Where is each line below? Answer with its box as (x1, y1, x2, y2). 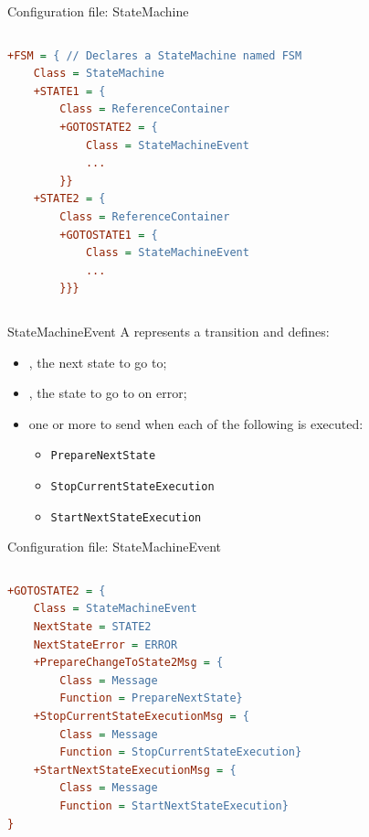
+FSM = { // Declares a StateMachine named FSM (7, 48, 302, 62)
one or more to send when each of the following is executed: (28, 413, 364, 433)
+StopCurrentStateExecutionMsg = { (33, 710, 249, 723)
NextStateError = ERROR (33, 638, 178, 651)
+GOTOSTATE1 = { (59, 228, 158, 241)
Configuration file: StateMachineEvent (7, 537, 221, 556)
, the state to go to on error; (28, 383, 187, 402)
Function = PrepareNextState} (59, 692, 243, 705)
